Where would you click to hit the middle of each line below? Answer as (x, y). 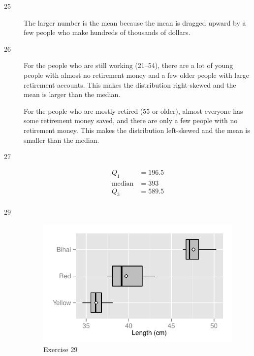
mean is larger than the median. (72, 94)
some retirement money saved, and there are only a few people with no (131, 120)
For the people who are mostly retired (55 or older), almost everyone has (133, 111)
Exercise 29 (61, 349)
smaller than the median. (62, 140)
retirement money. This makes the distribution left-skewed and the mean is (137, 130)
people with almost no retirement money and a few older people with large (136, 75)
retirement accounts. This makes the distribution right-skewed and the (130, 84)
